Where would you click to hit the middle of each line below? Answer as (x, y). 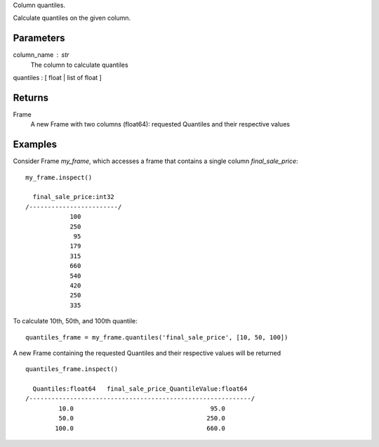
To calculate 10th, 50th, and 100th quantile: (75, 321)
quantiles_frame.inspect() (72, 369)
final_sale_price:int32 (74, 197)
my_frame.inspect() (59, 177)
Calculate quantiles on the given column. (72, 18)
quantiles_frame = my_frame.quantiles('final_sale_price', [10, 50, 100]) (157, 337)
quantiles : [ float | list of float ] (57, 78)
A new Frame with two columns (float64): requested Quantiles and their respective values (160, 124)
